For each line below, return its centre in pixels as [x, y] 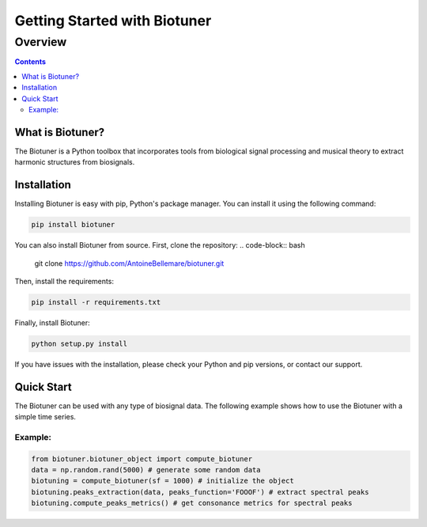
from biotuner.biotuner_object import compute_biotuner [142, 459]
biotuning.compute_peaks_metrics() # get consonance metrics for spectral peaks [192, 503]
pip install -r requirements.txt [96, 302]
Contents [30, 62]
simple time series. [45, 417]
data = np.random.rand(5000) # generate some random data [146, 470]
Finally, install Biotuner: [52, 322]
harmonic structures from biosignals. [75, 162]
